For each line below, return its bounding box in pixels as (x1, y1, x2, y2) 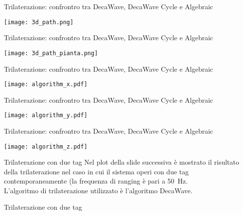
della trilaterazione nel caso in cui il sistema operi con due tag (4, 166, 189, 176)
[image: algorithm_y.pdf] (4, 112, 87, 119)
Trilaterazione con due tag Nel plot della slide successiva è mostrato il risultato (4, 157, 239, 167)
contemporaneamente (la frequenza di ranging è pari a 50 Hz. (4, 176, 188, 186)
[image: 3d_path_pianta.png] (4, 49, 98, 57)
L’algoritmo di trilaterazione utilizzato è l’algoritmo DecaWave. (4, 185, 192, 196)
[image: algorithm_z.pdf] (4, 143, 87, 150)
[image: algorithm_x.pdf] (4, 81, 87, 88)
